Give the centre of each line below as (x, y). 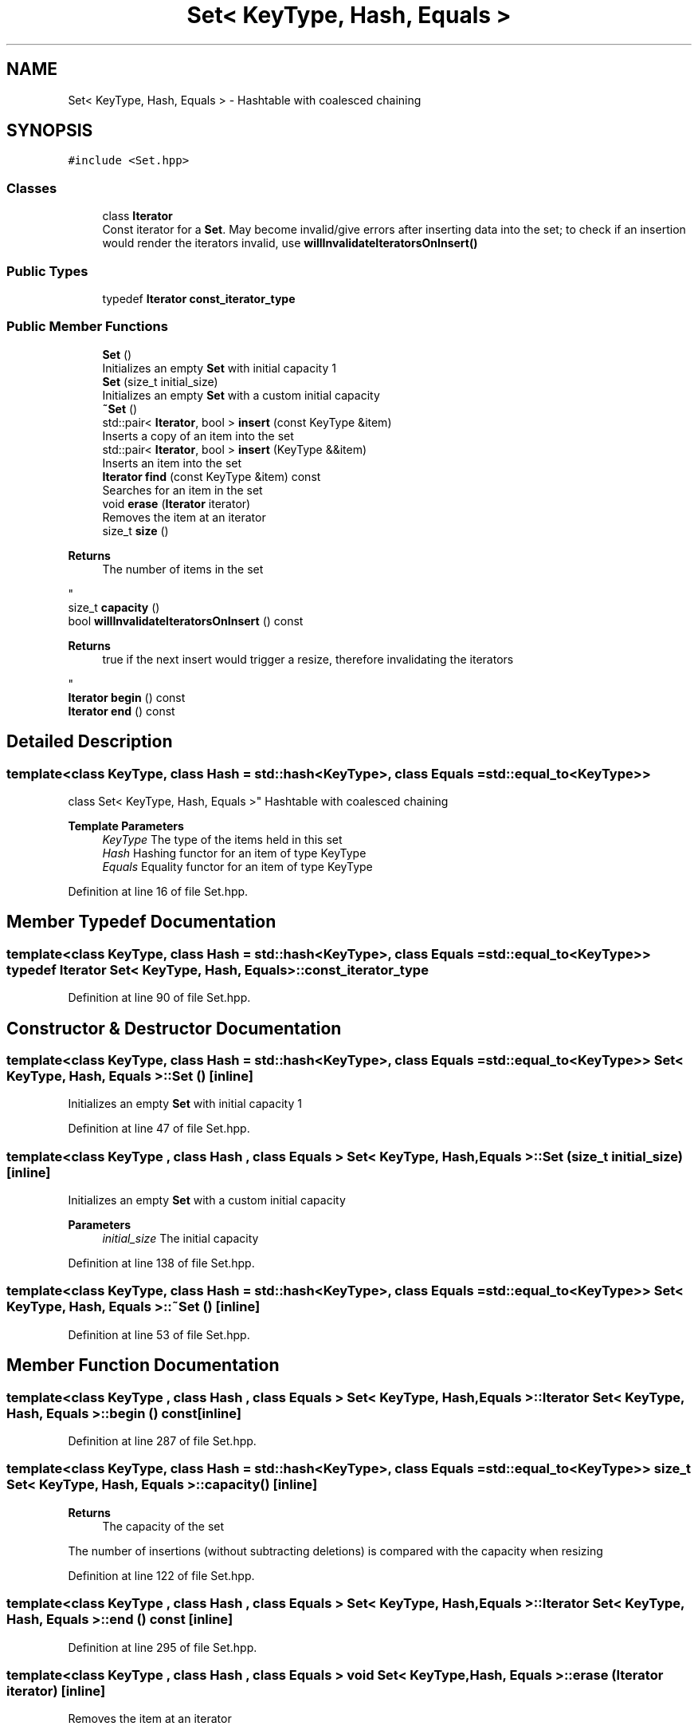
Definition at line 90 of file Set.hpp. (159, 998)
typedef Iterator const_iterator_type (199, 298)
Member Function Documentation (143, 1365)
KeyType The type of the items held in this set (222, 839)
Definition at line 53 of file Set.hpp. (159, 1334)
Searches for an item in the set (182, 490)
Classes (32, 188)
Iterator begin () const (127, 697)
